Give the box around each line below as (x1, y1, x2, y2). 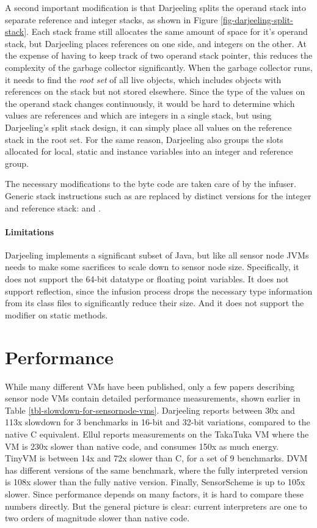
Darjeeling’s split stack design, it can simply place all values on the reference (5, 120, 292, 133)
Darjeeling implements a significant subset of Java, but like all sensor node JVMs (5, 248, 309, 261)
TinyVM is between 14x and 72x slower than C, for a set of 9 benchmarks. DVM (5, 452, 308, 464)
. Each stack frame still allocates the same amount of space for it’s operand (26, 25, 308, 38)
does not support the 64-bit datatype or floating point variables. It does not (5, 273, 289, 285)
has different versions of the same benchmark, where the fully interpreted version (5, 463, 308, 476)
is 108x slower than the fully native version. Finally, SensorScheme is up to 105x (5, 475, 305, 488)
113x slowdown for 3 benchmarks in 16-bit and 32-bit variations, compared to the (5, 416, 310, 428)
